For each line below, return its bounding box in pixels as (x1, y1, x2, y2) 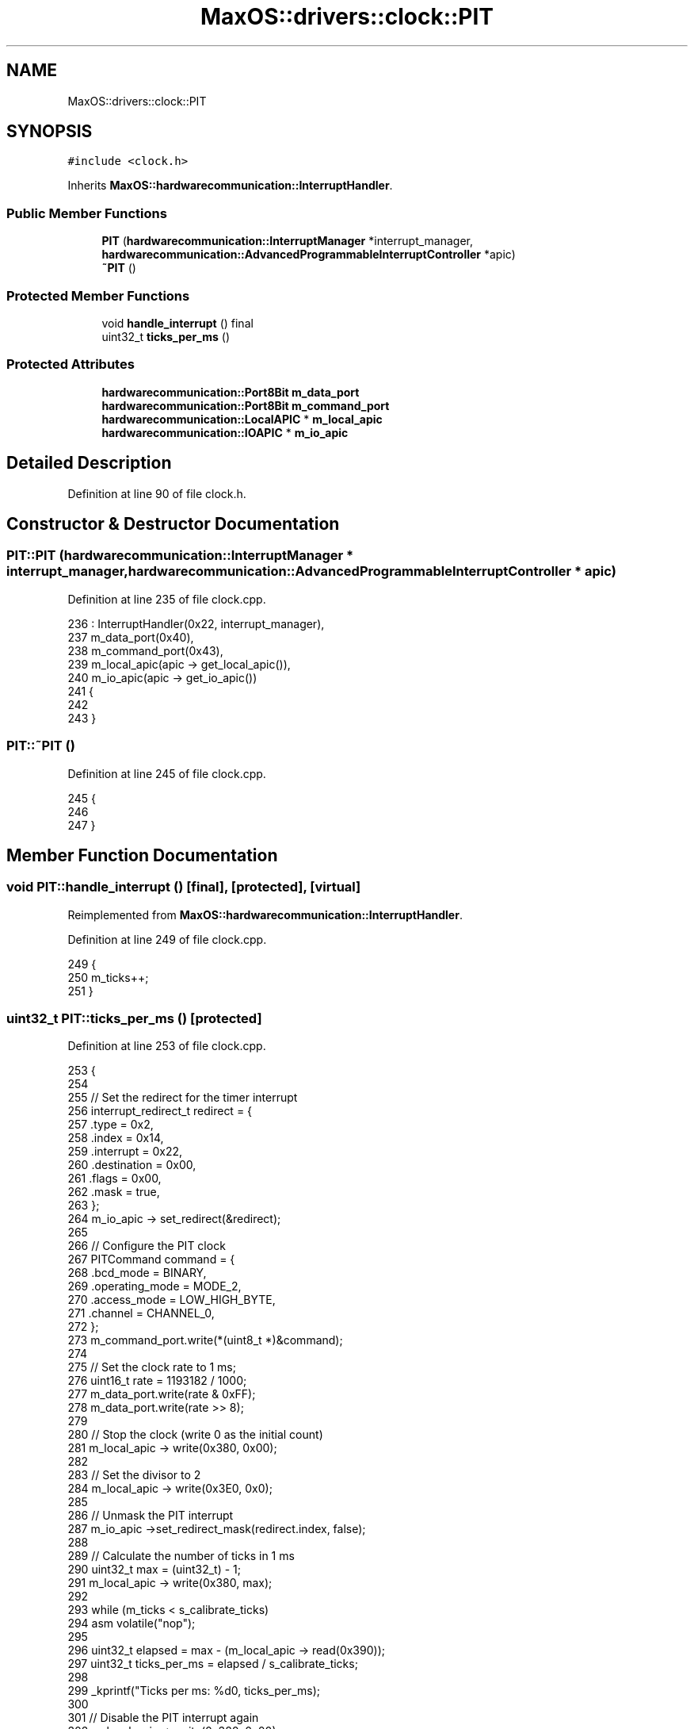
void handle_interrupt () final (101, 316, 254, 330)
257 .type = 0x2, (67, 1118, 154, 1132)
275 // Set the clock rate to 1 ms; (67, 1360, 236, 1374)
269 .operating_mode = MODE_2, (67, 1279, 242, 1294)
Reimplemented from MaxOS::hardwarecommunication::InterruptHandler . (67, 907, 463, 922)
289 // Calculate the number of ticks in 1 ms (67, 1549, 295, 1563)
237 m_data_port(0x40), (67, 630, 194, 644)
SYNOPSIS (6, 121, 93, 142)
